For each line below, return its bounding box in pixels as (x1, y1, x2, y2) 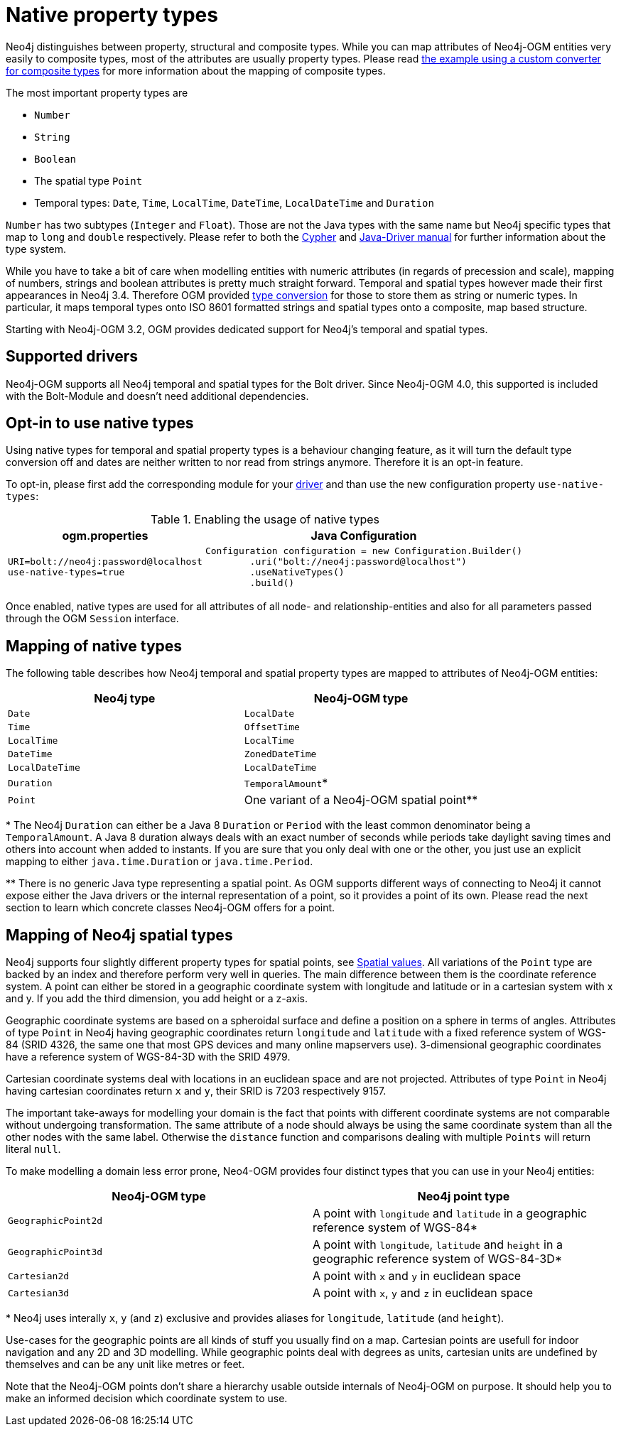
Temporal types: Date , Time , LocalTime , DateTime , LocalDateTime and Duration (34, 196, 434, 209)
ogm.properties (62, 528, 148, 543)
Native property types (6, 3, 218, 27)
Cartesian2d (8, 1270, 70, 1281)
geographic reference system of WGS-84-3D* (313, 1252, 563, 1266)
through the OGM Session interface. (6, 612, 179, 625)
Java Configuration (310, 528, 417, 543)
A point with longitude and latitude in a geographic (313, 1206, 588, 1221)
